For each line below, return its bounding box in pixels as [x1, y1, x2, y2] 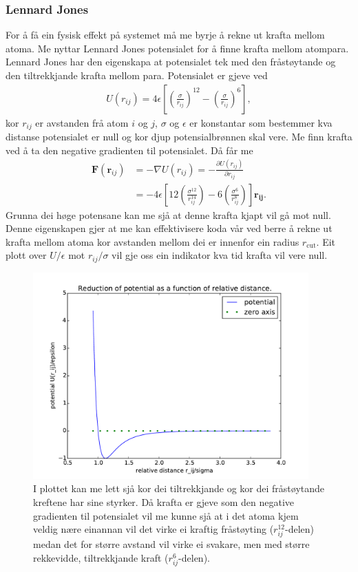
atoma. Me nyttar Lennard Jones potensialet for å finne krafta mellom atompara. [6, 41, 349, 55]
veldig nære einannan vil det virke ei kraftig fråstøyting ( [33, 522, 274, 536]
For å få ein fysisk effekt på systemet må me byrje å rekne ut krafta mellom [6, 28, 325, 42]
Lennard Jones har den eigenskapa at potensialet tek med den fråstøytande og [6, 54, 336, 69]
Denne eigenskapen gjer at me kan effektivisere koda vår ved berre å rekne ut [6, 221, 333, 235]
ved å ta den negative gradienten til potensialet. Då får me [6, 142, 253, 157]
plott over [6, 248, 47, 262]
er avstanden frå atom [35, 115, 129, 129]
